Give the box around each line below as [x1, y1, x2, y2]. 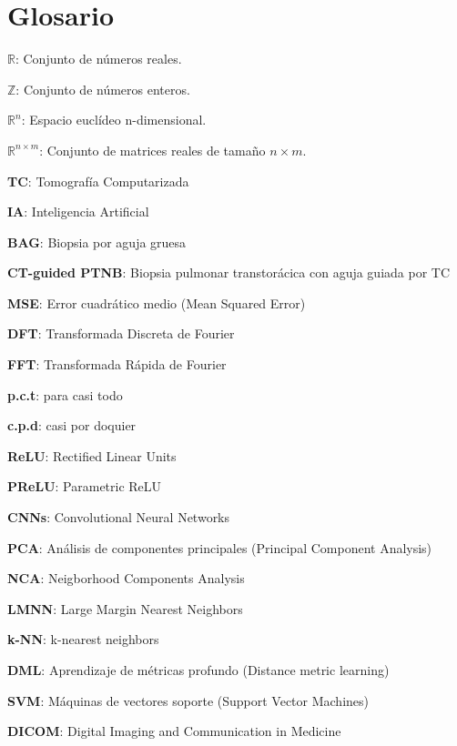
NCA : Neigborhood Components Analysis [7, 569, 245, 588]
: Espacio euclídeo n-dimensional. [21, 110, 207, 129]
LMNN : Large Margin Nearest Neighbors [7, 599, 243, 618]
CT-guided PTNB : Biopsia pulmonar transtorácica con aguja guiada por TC [7, 263, 451, 282]
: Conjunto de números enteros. [15, 79, 190, 98]
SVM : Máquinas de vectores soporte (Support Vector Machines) [7, 691, 369, 710]
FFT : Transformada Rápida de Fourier [7, 355, 227, 374]
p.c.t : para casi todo [7, 385, 123, 404]
